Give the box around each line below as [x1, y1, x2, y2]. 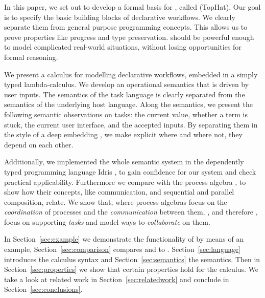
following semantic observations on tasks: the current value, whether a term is [4, 109, 248, 119]
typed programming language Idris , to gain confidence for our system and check [4, 166, 256, 177]
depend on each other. [4, 139, 74, 150]
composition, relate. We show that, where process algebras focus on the [4, 196, 227, 207]
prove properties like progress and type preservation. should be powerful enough [4, 31, 254, 42]
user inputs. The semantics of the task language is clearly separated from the [4, 89, 245, 99]
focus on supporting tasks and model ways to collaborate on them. [4, 216, 210, 227]
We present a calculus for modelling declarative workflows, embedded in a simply [4, 69, 258, 79]
